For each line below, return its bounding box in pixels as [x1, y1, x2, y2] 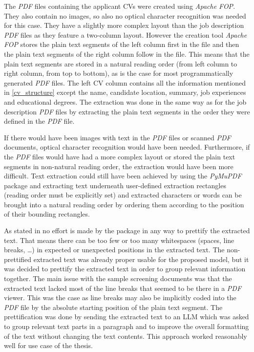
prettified [4, 254, 32, 264]
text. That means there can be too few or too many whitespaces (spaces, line [4, 235, 234, 245]
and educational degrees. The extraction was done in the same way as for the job [4, 96, 247, 107]
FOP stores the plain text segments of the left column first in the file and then [4, 39, 239, 49]
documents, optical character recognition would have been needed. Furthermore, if [4, 142, 250, 152]
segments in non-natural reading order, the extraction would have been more [4, 161, 233, 171]
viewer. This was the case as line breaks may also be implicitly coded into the [4, 292, 236, 303]
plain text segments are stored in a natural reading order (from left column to [4, 58, 237, 68]
